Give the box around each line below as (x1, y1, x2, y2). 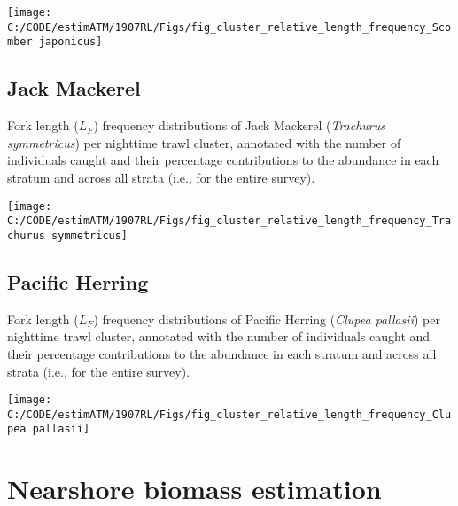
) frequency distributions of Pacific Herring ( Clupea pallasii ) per (93, 309, 440, 328)
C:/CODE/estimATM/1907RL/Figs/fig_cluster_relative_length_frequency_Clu (7, 408, 452, 421)
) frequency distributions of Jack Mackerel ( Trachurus (93, 116, 385, 135)
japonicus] (38, 35, 103, 49)
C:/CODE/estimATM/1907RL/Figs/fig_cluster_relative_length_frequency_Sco (7, 20, 452, 34)
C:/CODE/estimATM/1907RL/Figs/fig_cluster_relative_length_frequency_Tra (7, 214, 452, 228)
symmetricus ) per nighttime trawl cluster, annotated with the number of (7, 133, 401, 152)
